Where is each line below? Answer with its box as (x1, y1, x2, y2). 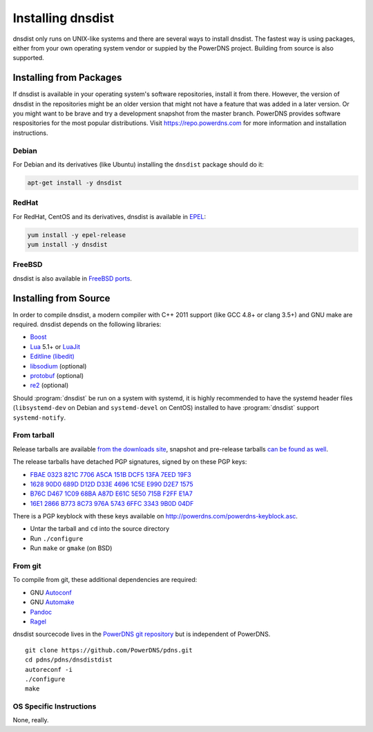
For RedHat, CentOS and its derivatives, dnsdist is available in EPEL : (12, 212, 207, 220)
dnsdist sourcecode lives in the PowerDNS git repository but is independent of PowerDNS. (12, 630, 271, 639)
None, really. (12, 716, 49, 724)
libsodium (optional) (30, 362, 87, 370)
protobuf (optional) (30, 372, 84, 380)
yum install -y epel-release (27, 231, 126, 238)
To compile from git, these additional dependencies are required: (12, 576, 198, 584)
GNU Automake (30, 598, 75, 606)
